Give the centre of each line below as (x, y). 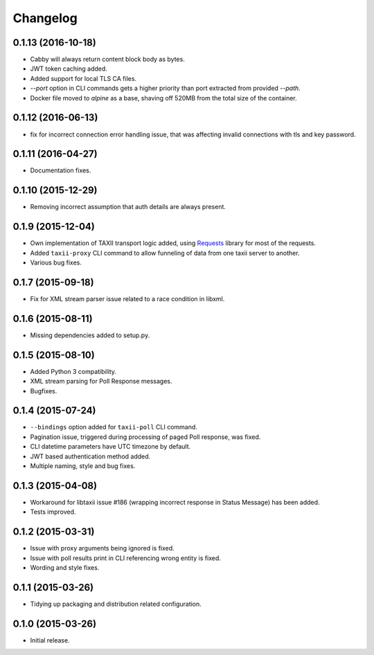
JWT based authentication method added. (90, 456)
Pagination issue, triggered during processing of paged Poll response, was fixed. (145, 437)
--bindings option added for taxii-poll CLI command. (114, 427)
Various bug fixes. (56, 262)
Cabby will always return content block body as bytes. (107, 60)
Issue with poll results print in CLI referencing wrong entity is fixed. (126, 558)
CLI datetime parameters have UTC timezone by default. (110, 447)
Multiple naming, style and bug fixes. (83, 466)
